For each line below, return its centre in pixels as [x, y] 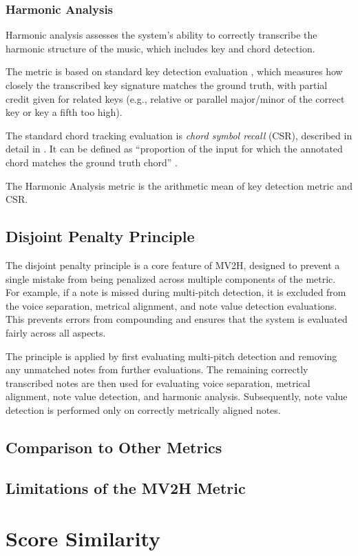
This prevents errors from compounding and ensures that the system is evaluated [177, 319]
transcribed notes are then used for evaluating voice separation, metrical [158, 383]
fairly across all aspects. [56, 332]
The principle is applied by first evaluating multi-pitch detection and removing [171, 356]
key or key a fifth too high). [64, 112]
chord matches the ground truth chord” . [92, 162]
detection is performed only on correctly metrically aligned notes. [143, 409]
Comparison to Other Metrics [114, 447]
